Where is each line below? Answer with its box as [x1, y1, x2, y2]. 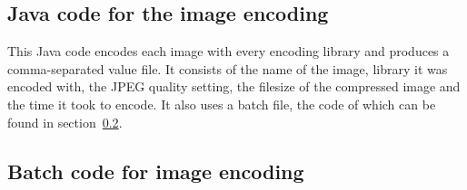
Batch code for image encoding [7, 157, 304, 185]
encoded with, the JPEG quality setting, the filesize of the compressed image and [7, 77, 461, 96]
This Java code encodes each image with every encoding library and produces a [7, 42, 450, 61]
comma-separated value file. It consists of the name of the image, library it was [7, 59, 448, 78]
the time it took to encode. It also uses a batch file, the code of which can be [7, 94, 436, 113]
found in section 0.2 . [7, 112, 123, 131]
